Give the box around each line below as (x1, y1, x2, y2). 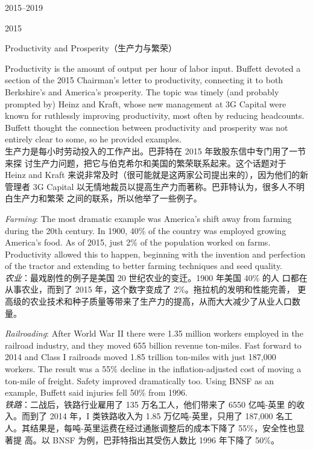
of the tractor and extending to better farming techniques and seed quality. (5, 259, 283, 272)
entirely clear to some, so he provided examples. (5, 133, 182, 145)
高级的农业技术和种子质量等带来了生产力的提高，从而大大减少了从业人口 (5, 295, 292, 308)
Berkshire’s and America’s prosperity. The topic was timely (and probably (5, 85, 279, 98)
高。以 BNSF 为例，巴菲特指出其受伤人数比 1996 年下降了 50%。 (24, 433, 279, 446)
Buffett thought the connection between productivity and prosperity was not (5, 121, 288, 133)
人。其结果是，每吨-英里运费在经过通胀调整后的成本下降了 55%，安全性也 (5, 422, 296, 434)
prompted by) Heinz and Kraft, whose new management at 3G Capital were (5, 97, 286, 110)
